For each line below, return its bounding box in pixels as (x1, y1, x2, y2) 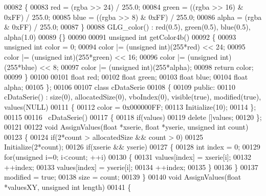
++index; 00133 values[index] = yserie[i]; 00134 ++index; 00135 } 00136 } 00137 (4, 161, 258, 172)
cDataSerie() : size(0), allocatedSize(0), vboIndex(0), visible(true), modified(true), (4, 91, 261, 102)
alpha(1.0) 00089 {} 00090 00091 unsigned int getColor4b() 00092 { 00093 (4, 31, 236, 42)
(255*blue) (4, 61, 37, 72)
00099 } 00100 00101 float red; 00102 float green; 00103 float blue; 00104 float (4, 71, 248, 82)
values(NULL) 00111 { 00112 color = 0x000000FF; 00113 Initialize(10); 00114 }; (4, 101, 256, 112)
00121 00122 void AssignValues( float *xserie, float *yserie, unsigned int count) (4, 121, 249, 132)
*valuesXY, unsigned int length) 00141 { (4, 181, 131, 192)
